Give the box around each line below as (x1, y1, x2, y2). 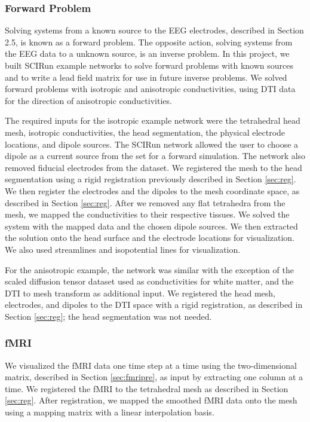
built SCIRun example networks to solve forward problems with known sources (5, 59, 293, 71)
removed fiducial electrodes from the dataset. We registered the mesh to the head (5, 161, 302, 173)
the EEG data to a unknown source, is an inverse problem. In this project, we (5, 47, 290, 60)
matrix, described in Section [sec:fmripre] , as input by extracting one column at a (5, 371, 303, 383)
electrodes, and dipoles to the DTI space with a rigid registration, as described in (5, 298, 303, 311)
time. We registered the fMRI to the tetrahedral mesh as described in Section (5, 382, 288, 395)
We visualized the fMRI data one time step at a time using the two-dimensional (5, 359, 297, 371)
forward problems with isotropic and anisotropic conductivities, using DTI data (5, 82, 296, 95)
